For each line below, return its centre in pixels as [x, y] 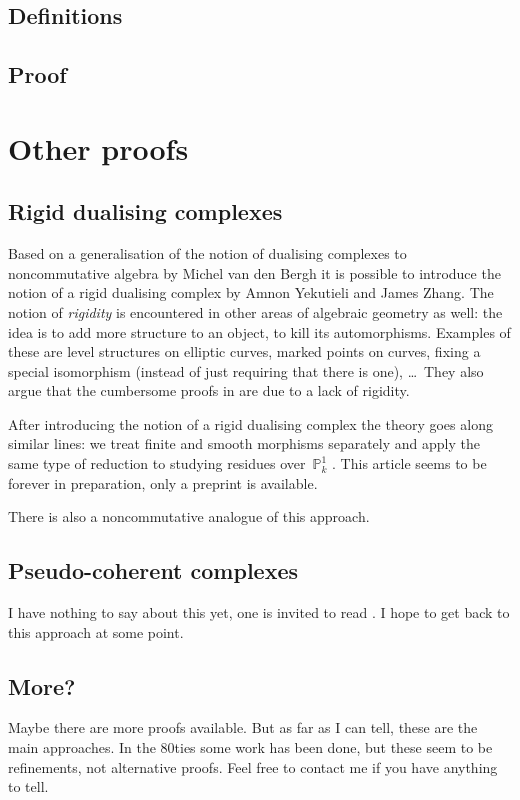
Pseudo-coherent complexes [153, 570]
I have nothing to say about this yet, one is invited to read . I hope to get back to [259, 612]
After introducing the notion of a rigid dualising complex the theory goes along [250, 423]
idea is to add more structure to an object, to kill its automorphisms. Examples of [259, 331]
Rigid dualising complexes [145, 211]
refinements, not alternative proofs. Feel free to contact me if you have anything [253, 766]
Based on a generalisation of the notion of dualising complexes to [207, 253]
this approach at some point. [96, 631]
